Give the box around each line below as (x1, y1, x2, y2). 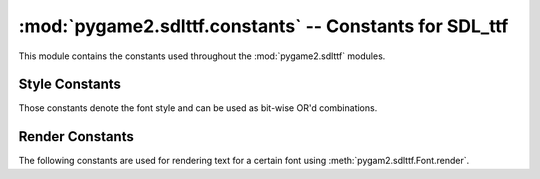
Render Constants (18, 128, 134, 145)
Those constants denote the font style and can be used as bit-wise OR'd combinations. (18, 102, 378, 114)
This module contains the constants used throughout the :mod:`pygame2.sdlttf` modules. (18, 50, 386, 62)
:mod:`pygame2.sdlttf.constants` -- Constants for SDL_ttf (18, 15, 509, 37)
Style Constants (18, 76, 122, 93)
